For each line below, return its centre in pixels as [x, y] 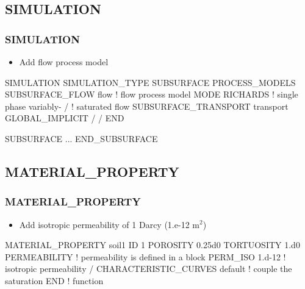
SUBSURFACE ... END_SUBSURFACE [81, 138]
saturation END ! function [54, 280]
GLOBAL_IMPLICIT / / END [65, 118]
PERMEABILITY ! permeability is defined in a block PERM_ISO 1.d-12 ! [145, 256]
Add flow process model [64, 62]
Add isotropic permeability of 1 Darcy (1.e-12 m [109, 224]
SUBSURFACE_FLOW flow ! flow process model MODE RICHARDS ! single [152, 94]
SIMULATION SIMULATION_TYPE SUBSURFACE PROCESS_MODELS [150, 82]
